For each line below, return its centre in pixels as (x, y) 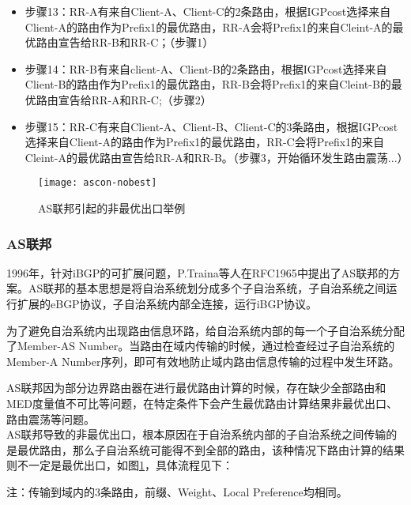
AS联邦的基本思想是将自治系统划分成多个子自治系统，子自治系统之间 (207, 288)
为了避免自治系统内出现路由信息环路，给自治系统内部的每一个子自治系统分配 (205, 330)
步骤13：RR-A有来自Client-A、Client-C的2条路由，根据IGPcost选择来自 (208, 11)
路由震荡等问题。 (51, 418)
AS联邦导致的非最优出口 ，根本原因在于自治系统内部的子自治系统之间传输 (196, 434)
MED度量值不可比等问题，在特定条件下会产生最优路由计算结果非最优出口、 (202, 403)
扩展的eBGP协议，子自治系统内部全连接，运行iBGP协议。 (167, 303)
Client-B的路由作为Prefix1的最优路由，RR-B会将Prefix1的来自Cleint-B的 (208, 84)
